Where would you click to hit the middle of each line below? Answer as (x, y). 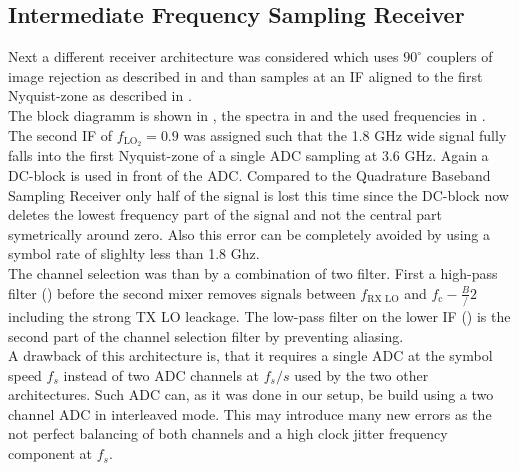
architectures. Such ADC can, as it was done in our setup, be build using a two (251, 394)
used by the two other (361, 374)
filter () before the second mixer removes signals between (182, 292)
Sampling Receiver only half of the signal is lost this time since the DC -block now (258, 194)
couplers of (459, 56)
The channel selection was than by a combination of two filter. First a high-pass (253, 273)
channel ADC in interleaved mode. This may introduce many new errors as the (250, 413)
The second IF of (60, 134)
